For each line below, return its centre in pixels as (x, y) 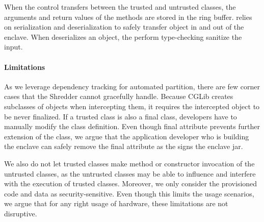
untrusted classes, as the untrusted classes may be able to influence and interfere (130, 173)
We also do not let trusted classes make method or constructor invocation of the (129, 163)
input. (14, 47)
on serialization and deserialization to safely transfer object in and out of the (124, 27)
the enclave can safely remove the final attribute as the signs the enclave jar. (124, 146)
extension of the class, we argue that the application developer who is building (127, 136)
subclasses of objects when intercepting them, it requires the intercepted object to (132, 106)
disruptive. (21, 213)
